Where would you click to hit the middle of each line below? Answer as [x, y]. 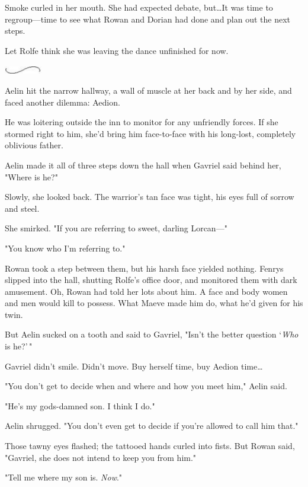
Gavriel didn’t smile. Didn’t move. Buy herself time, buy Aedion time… [134, 366]
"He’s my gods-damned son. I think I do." [80, 405]
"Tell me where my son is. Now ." [64, 477]
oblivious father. [34, 145]
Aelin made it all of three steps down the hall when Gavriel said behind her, [143, 165]
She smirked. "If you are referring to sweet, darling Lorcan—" [116, 228]
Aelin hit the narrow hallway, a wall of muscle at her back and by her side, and [148, 90]
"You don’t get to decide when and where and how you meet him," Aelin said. [146, 386]
